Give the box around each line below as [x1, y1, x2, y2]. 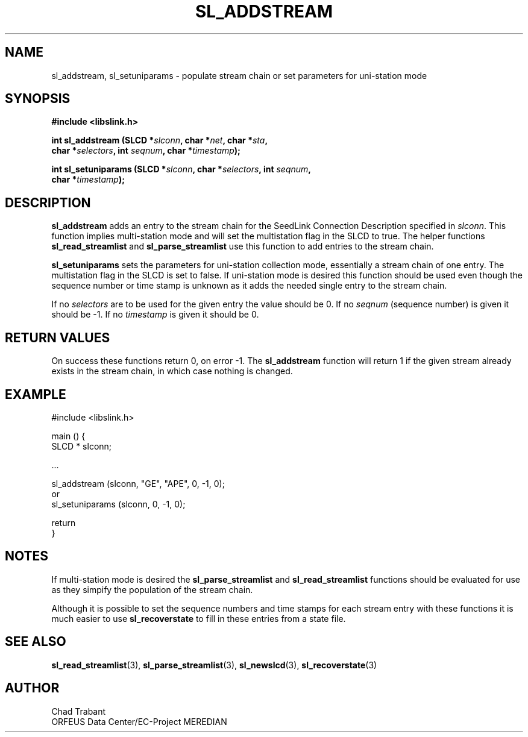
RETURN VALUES [5, 330, 110, 345]
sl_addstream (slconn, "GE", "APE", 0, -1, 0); [51, 478, 225, 489]
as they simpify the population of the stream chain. [51, 584, 253, 595]
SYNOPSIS [5, 91, 71, 107]
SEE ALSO [5, 634, 66, 650]
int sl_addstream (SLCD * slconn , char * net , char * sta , [51, 135, 268, 146]
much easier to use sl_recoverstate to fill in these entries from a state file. [51, 613, 346, 624]
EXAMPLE [5, 386, 66, 402]
